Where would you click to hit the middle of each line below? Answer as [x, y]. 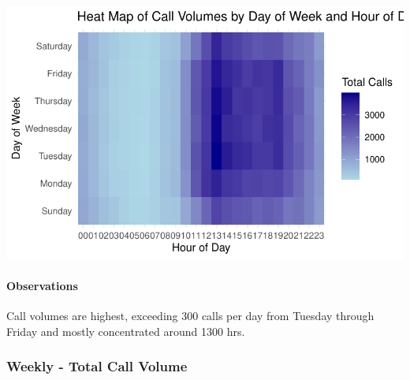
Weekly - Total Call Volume [97, 366]
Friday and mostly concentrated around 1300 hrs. [126, 331]
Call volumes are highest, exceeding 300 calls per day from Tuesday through [190, 316]
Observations [42, 285]
